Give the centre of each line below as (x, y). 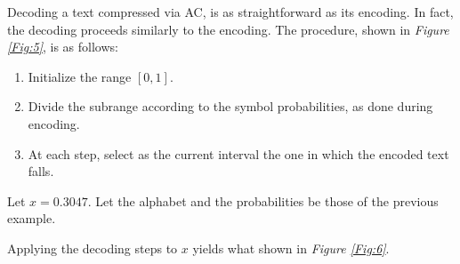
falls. (41, 171)
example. (32, 218)
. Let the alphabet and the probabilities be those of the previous (263, 200)
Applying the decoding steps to (93, 248)
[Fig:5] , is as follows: (63, 47)
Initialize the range (80, 76)
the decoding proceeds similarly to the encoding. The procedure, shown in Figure (228, 29)
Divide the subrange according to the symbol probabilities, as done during (230, 106)
